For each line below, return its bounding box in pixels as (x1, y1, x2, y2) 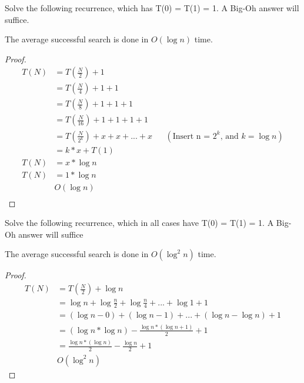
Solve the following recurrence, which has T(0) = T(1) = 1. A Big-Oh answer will (5, 2, 299, 14)
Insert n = (172, 132, 211, 141)
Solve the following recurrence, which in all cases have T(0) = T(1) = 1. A (5, 217, 274, 229)
